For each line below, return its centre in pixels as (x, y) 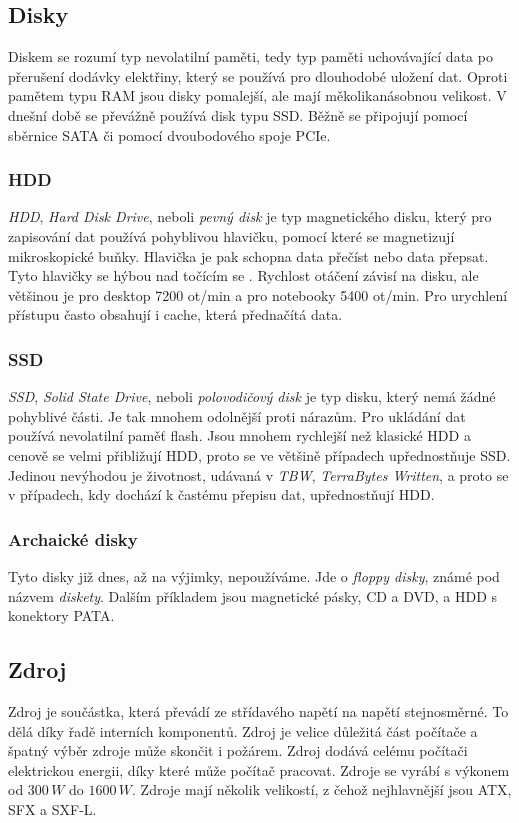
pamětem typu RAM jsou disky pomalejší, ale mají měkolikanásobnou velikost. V (257, 95)
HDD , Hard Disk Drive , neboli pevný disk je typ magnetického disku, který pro (250, 216)
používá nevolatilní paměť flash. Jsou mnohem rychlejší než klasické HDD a (239, 435)
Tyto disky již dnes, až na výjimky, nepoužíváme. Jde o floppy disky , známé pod (254, 575)
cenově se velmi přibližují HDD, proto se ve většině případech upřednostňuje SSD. (259, 454)
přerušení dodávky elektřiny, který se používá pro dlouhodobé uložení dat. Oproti (258, 75)
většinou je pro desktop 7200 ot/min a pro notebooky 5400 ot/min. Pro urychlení (258, 294)
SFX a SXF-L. (52, 808)
